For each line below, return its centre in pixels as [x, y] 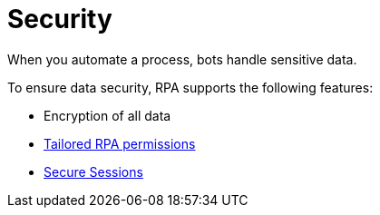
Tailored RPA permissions [120, 143]
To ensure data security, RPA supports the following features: [190, 87]
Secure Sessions [93, 171]
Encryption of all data [107, 115]
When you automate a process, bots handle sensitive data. [182, 59]
